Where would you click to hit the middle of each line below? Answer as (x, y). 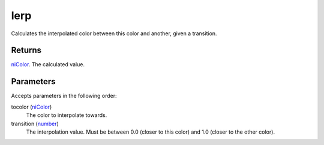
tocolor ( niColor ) (31, 107)
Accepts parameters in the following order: (64, 96)
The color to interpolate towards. (67, 115)
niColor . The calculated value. (48, 64)
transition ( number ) (35, 124)
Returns (26, 50)
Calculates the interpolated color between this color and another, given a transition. (114, 33)
